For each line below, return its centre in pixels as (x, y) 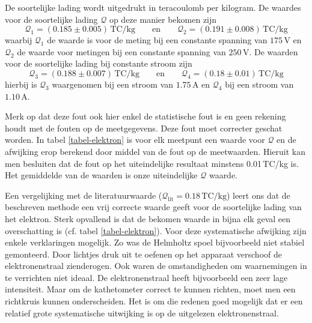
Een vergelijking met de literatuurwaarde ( (84, 195)
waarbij (19, 40)
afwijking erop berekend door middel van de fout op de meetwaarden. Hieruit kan (155, 151)
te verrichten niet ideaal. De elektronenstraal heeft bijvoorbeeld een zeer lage (146, 277)
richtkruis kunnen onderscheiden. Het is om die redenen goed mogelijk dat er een (154, 301)
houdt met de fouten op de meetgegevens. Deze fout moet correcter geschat (144, 128)
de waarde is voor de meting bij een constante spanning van (157, 40)
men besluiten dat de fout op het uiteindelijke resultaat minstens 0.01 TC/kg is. (152, 163)
